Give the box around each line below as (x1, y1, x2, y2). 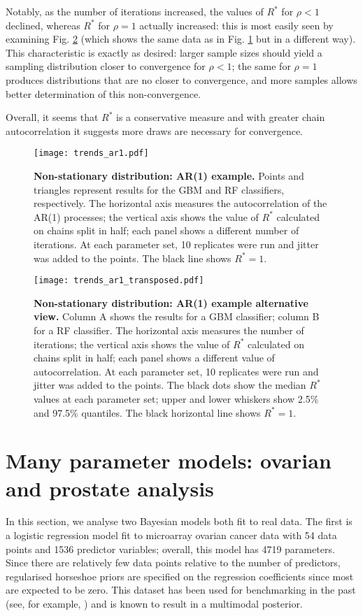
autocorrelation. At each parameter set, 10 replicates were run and (34, 364, 319, 378)
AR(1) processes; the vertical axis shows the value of (34, 209, 259, 224)
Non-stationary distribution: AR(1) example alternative (34, 295, 308, 310)
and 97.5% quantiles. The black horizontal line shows (34, 405, 261, 420)
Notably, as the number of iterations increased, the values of (6, 4, 264, 18)
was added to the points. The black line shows (34, 250, 232, 265)
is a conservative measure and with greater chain (116, 110, 325, 124)
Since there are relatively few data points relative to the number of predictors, (6, 555, 341, 570)
